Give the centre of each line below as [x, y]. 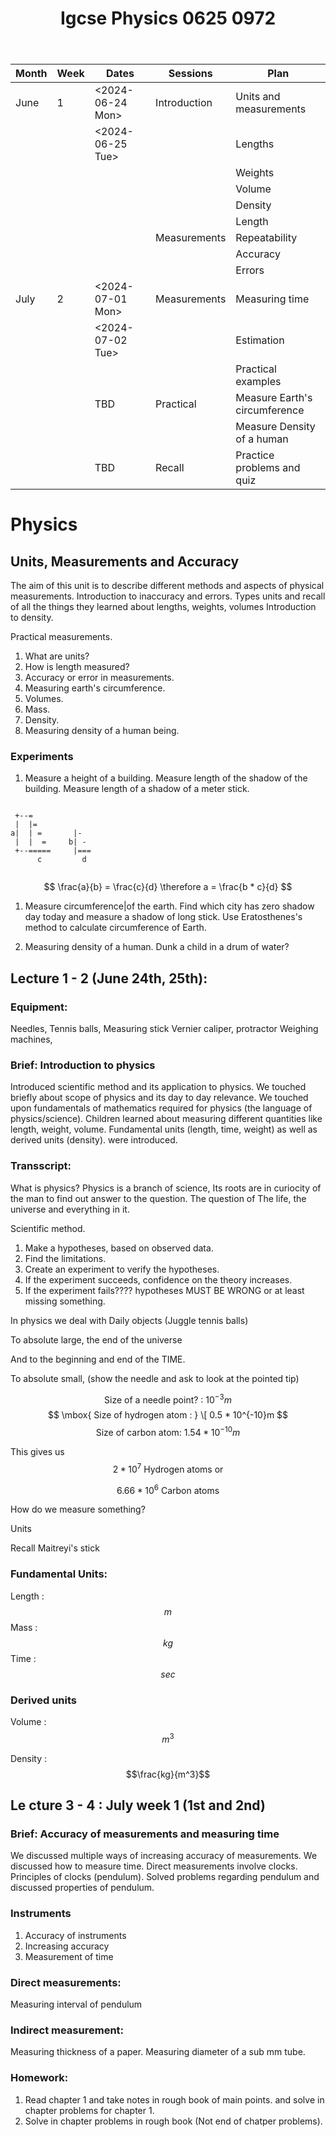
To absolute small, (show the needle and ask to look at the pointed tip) [155, 1378]
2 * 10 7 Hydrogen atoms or [168, 1468]
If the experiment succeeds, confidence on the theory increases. [158, 1279]
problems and [268, 468]
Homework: [39, 2078]
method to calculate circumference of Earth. [115, 928]
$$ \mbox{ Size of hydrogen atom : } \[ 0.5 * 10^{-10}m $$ [168, 1415]
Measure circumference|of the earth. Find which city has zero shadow [169, 906]
